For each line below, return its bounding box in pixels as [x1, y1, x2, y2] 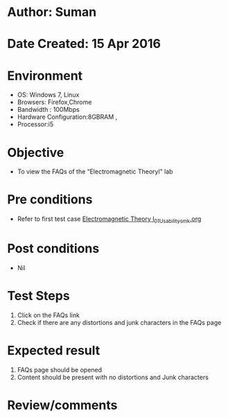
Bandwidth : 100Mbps [17, 106, 80, 114]
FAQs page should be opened [17, 365, 103, 374]
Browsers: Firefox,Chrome [17, 98, 92, 106]
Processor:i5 [17, 120, 54, 128]
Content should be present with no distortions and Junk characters [17, 373, 209, 381]
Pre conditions [7, 192, 93, 208]
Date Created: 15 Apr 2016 [7, 36, 161, 52]
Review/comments [7, 397, 118, 413]
